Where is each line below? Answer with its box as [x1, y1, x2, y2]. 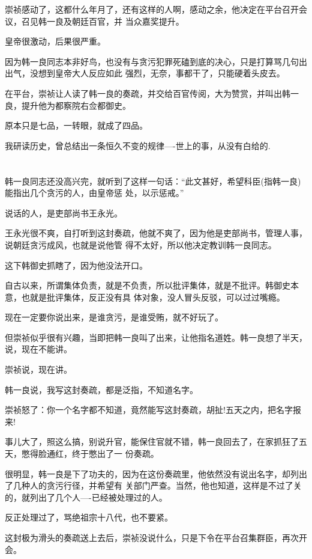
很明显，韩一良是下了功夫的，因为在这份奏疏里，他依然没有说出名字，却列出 [5, 467, 307, 480]
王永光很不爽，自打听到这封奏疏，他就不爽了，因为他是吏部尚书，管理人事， [5, 227, 307, 239]
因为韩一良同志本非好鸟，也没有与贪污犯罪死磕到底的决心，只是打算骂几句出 [5, 55, 307, 67]
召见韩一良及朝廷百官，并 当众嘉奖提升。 [21, 14, 184, 27]
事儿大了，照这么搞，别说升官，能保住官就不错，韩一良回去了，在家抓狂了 [5, 435, 299, 448]
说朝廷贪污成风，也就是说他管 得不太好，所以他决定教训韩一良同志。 [5, 238, 277, 251]
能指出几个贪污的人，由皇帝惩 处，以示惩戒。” [5, 186, 184, 199]
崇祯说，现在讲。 [5, 363, 72, 376]
